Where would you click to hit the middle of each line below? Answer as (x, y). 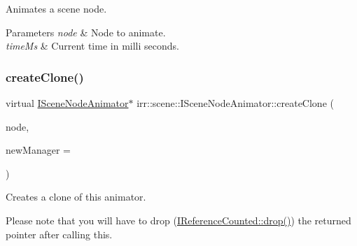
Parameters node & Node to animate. (86, 32)
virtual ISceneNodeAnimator (67, 103)
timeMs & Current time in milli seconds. (92, 46)
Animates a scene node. (56, 8)
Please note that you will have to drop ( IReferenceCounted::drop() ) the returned (178, 220)
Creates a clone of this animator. (76, 197)
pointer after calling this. (59, 234)
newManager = (38, 150)
